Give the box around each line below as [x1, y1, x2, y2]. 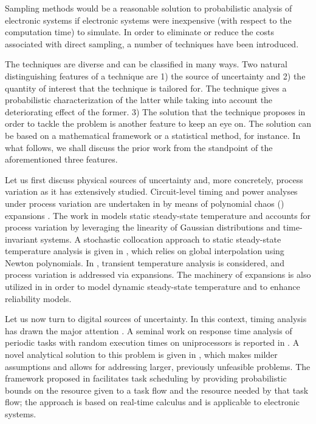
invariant [5, 232, 38, 245]
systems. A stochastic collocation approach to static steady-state [40, 232, 281, 245]
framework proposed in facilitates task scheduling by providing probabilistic [5, 372, 287, 385]
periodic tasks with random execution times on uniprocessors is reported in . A [5, 336, 300, 349]
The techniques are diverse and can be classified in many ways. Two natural [5, 58, 287, 70]
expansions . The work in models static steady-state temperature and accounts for [5, 209, 311, 221]
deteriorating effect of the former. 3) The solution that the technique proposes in [5, 105, 306, 118]
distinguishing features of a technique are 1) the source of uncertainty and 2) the [5, 69, 306, 82]
